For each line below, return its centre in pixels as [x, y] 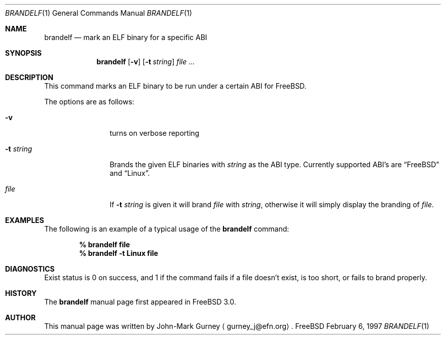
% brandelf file [105, 244]
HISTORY [21, 293]
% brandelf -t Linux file [119, 253]
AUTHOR [21, 317]
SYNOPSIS [24, 53]
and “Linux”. [130, 173]
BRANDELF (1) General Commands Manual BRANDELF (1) [99, 13]
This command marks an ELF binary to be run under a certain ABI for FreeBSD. [175, 86]
